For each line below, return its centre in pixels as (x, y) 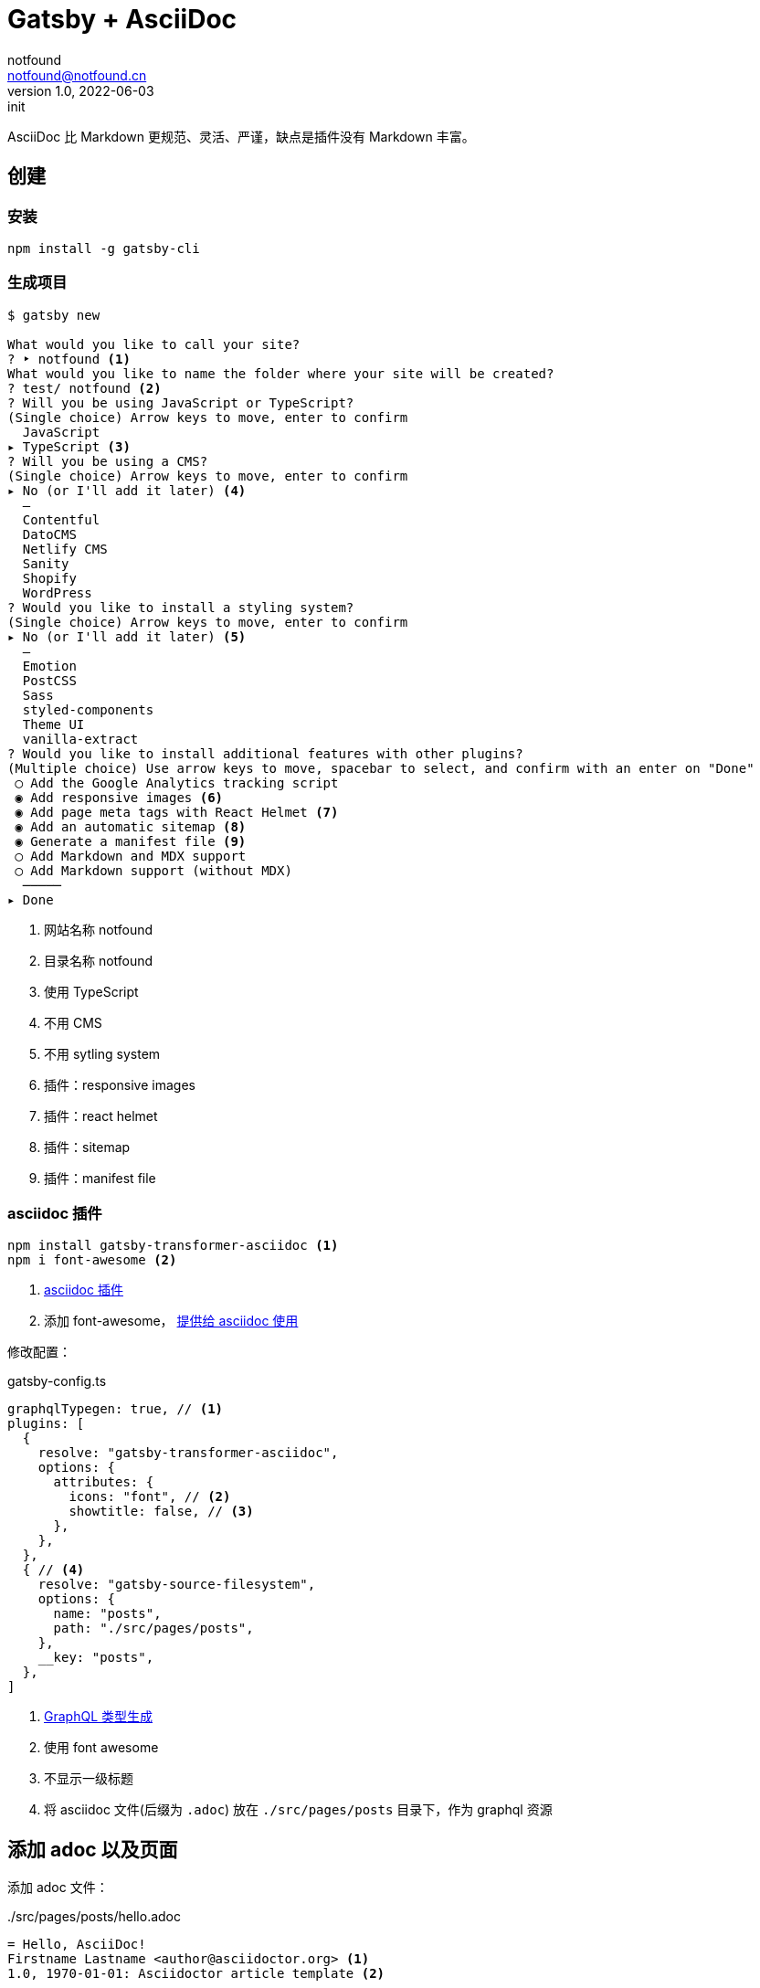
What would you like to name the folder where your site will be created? (281, 373)
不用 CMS (73, 1022)
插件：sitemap (87, 1147)
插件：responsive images (120, 1084)
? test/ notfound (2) (84, 388)
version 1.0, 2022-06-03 (81, 90)
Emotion (49, 666)
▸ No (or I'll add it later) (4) (127, 490)
